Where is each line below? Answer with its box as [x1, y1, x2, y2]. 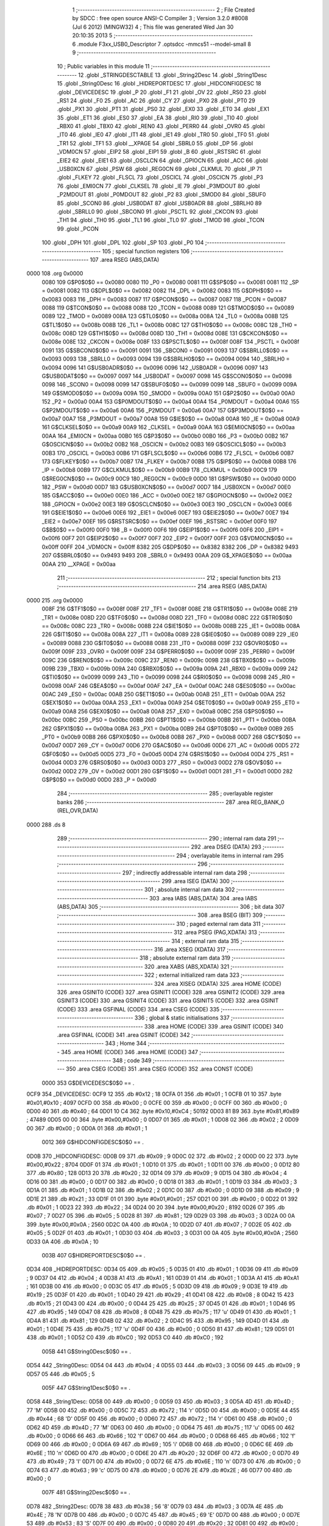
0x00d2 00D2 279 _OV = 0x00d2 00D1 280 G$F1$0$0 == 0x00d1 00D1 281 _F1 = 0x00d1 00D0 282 [41, 767, 293, 775]
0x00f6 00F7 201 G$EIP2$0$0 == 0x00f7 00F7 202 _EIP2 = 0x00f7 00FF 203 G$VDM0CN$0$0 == [41, 535, 294, 542]
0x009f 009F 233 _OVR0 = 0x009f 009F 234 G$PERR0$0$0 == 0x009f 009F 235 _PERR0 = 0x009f [41, 648, 295, 656]
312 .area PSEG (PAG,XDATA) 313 [174, 928, 258, 936]
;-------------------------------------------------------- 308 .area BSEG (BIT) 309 [57, 911, 263, 919]
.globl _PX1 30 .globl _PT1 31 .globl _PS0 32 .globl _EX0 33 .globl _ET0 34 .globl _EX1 [57, 106, 269, 113]
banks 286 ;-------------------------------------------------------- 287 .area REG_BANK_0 [57, 798, 285, 806]
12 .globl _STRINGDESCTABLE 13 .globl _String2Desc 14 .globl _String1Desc [78, 71, 267, 79]
